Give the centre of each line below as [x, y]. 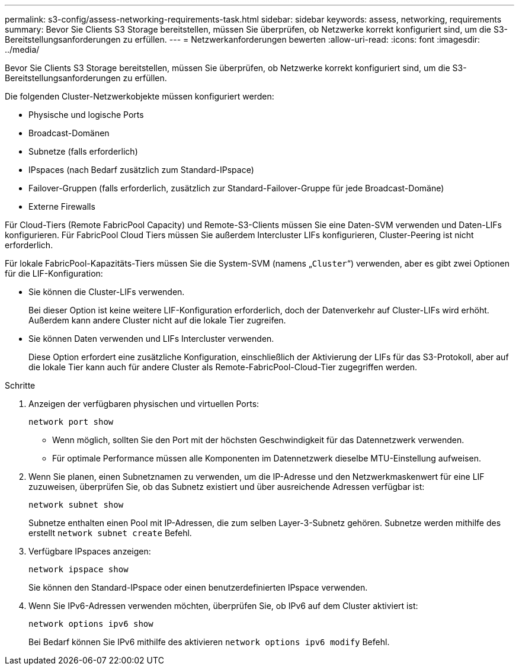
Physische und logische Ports [86, 115]
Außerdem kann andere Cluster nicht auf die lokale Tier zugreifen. [157, 320]
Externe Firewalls [62, 206]
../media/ [22, 49]
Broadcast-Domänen [69, 133]
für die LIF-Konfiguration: [54, 273]
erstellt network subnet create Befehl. [110, 533]
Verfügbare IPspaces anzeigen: [90, 551]
